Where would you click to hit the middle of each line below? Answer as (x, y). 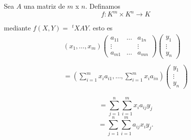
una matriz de (44, 6)
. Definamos (103, 6)
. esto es (101, 28)
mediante (17, 28)
